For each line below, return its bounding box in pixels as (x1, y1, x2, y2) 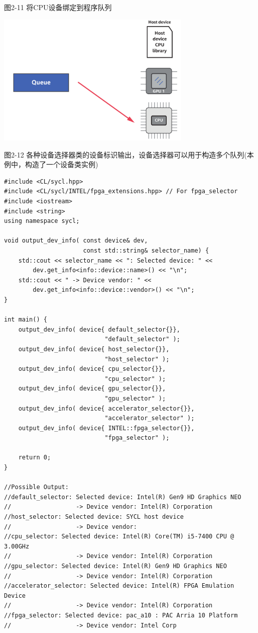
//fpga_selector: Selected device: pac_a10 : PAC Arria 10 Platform (4, 611, 238, 619)
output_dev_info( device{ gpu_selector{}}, (18, 385, 166, 392)
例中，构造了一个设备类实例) (4, 159, 98, 170)
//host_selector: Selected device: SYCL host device (4, 513, 184, 521)
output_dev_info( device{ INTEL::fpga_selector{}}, (18, 424, 195, 432)
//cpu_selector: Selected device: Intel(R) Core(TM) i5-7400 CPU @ (4, 533, 234, 540)
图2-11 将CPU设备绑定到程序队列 (4, 2, 112, 12)
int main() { (4, 316, 47, 324)
